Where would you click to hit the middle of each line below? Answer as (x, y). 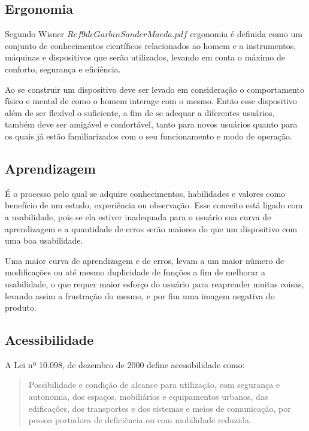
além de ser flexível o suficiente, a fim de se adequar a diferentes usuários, (140, 112)
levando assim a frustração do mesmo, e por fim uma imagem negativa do (140, 295)
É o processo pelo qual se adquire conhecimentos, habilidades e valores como (145, 193)
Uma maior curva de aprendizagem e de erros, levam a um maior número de (145, 260)
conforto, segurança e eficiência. (63, 69)
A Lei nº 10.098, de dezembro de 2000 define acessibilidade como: (125, 364)
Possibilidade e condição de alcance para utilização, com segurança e (154, 385)
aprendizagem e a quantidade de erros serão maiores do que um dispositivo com (151, 228)
